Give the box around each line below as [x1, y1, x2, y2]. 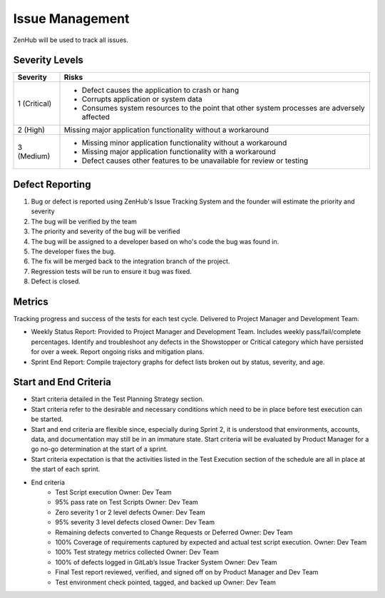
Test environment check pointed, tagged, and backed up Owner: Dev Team [55, 578, 276, 587]
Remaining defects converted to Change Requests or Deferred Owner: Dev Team [55, 528, 293, 537]
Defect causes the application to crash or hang [81, 86, 239, 96]
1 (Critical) [17, 98, 52, 108]
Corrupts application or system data [81, 94, 202, 104]
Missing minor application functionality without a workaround [81, 138, 287, 148]
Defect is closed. [31, 277, 81, 285]
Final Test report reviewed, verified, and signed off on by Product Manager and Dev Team [55, 568, 319, 577]
